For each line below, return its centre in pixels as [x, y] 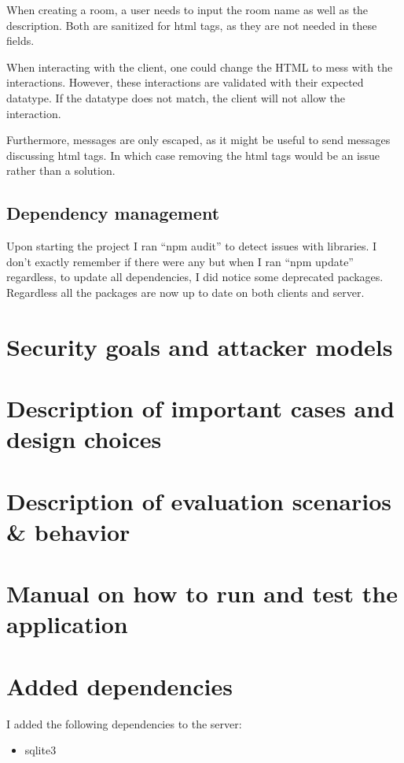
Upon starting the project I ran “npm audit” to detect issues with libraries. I [192, 246]
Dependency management [113, 213]
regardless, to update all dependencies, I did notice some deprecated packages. [195, 277]
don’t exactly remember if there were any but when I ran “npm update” [180, 261]
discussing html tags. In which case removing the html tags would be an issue [193, 155]
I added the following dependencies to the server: [124, 723]
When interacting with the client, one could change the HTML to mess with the [200, 67]
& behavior [68, 531]
